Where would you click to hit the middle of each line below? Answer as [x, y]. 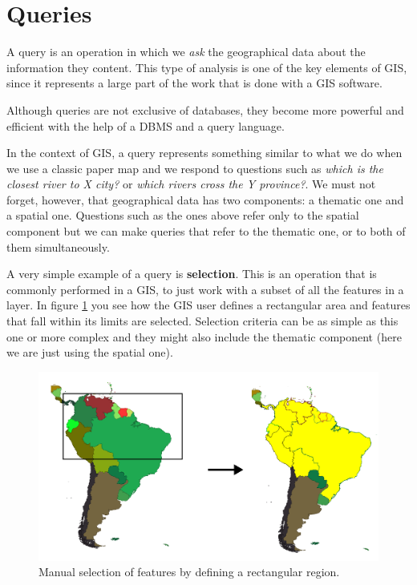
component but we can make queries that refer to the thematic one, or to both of [206, 231]
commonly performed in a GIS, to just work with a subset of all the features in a [205, 289]
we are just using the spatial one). [90, 352]
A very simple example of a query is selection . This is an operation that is [192, 274]
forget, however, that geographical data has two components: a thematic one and [205, 199]
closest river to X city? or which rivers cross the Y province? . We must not [191, 184]
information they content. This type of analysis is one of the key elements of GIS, [207, 67]
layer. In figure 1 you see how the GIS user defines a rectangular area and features [208, 305]
